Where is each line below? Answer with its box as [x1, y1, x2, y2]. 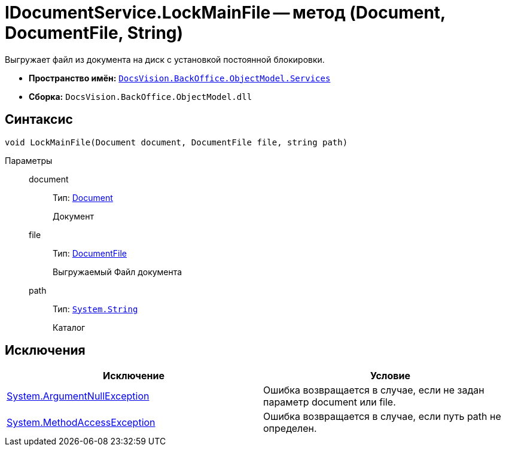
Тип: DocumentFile [53, 248, 127, 258]
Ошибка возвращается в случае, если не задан [263, 384, 484, 397]
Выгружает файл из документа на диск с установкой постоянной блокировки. [5, 54, 325, 65]
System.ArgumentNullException [7, 390, 150, 403]
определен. [263, 422, 317, 435]
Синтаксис [5, 112, 73, 127]
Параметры [5, 155, 53, 166]
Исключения [5, 343, 86, 358]
